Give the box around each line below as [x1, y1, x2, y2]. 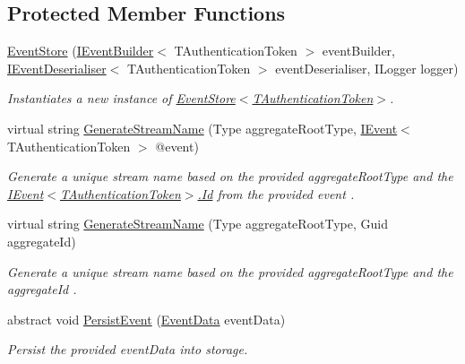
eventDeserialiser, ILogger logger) [275, 58, 459, 77]
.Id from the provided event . [197, 184, 355, 203]
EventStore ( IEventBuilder [7, 41, 154, 60]
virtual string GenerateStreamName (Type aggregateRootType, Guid [7, 214, 388, 233]
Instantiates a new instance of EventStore [7, 89, 236, 108]
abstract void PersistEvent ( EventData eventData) [7, 309, 286, 328]
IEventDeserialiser [7, 58, 107, 77]
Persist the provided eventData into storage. [7, 340, 248, 359]
